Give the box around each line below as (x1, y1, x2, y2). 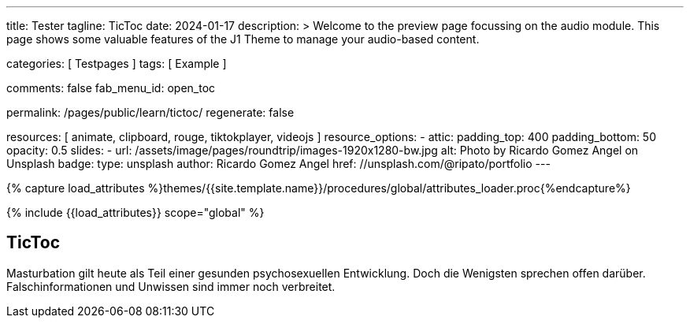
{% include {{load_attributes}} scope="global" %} (6, 206, 265, 219)
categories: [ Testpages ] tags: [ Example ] (6, 57, 227, 70)
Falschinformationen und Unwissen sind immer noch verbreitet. (6, 279, 336, 293)
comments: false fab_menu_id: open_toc (6, 81, 216, 95)
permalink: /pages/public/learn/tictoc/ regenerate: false (6, 106, 295, 119)
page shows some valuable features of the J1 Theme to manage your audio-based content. (6, 32, 480, 46)
